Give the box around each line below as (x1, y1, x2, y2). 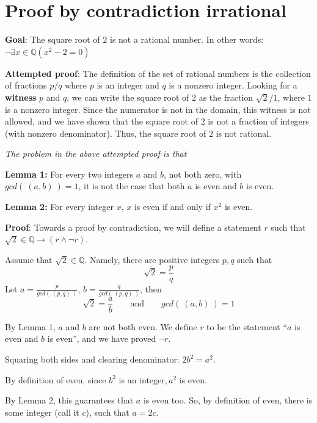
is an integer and (97, 79, 159, 92)
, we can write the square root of (67, 90, 189, 103)
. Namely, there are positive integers (84, 253, 220, 266)
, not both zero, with (163, 167, 242, 180)
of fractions (5, 79, 47, 92)
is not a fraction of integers (208, 115, 309, 128)
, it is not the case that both (78, 179, 185, 192)
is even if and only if (134, 200, 211, 213)
